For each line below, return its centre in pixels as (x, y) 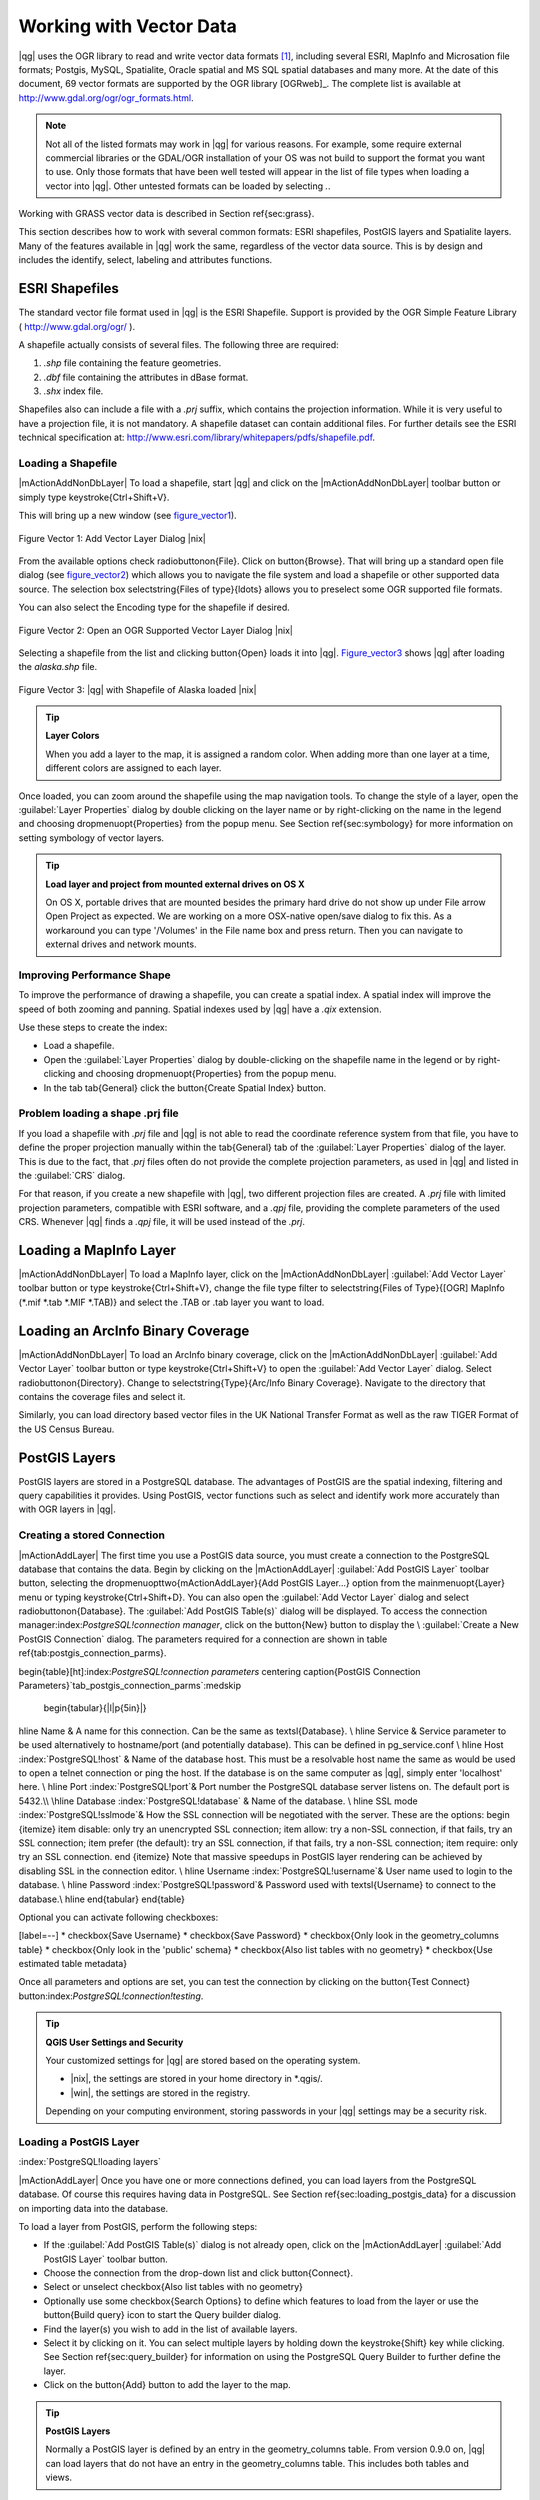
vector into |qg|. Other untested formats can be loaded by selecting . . (188, 186)
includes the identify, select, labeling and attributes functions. (145, 260)
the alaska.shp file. (58, 667)
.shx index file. (73, 391)
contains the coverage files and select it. (102, 1396)
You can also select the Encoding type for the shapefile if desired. (154, 607)
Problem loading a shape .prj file (98, 1113)
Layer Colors (72, 736)
